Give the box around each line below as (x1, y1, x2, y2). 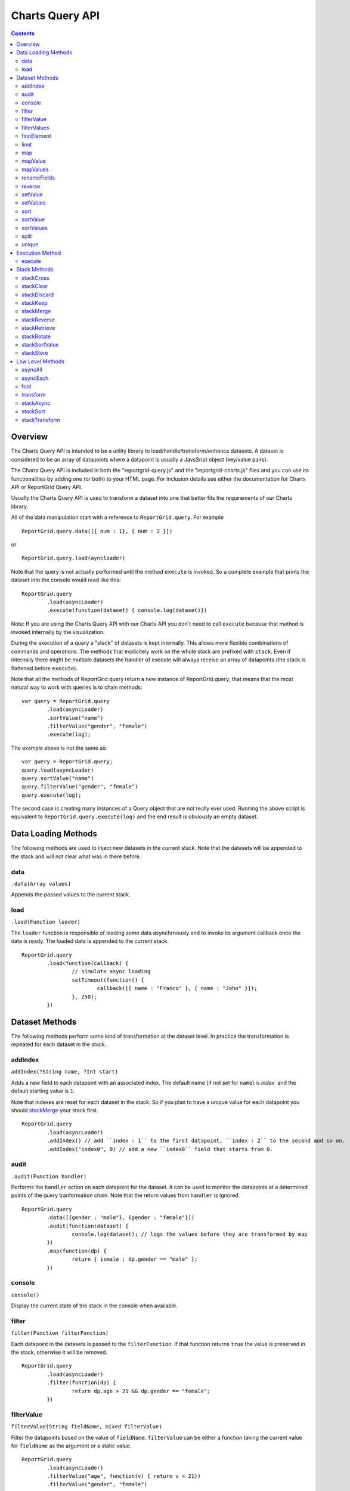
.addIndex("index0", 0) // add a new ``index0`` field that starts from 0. (47, 1146, 274, 1152)
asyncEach (21, 375, 49, 382)
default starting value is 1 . (11, 1087, 75, 1094)
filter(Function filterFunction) (11, 1330, 109, 1337)
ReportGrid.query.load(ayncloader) (21, 555, 126, 562)
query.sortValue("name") (21, 775, 94, 781)
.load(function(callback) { (47, 960, 129, 967)
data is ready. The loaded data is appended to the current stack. (11, 938, 169, 945)
